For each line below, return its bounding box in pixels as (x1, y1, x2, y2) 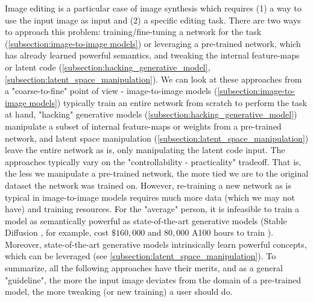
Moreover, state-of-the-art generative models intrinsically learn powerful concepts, (5, 238, 307, 250)
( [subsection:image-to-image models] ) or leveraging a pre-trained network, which (5, 37, 301, 49)
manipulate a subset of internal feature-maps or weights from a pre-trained (5, 119, 282, 132)
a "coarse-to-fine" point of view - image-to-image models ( (5, 84, 218, 97)
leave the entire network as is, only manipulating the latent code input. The (5, 143, 285, 156)
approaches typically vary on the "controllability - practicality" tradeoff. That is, (5, 155, 302, 168)
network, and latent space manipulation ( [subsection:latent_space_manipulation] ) (5, 131, 309, 144)
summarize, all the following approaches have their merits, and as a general (5, 262, 283, 274)
